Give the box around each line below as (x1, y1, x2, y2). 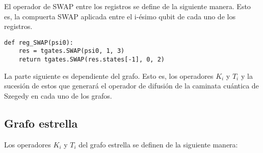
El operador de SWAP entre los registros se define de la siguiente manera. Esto (4, 1, 251, 11)
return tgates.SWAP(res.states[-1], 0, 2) (18, 56, 165, 64)
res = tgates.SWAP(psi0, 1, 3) (18, 47, 125, 55)
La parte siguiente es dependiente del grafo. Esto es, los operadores (4, 70, 214, 81)
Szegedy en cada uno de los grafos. (4, 90, 112, 101)
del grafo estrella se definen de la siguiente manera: (78, 139, 238, 149)
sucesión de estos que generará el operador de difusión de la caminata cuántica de (4, 80, 259, 91)
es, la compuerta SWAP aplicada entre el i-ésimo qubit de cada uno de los (4, 11, 235, 21)
